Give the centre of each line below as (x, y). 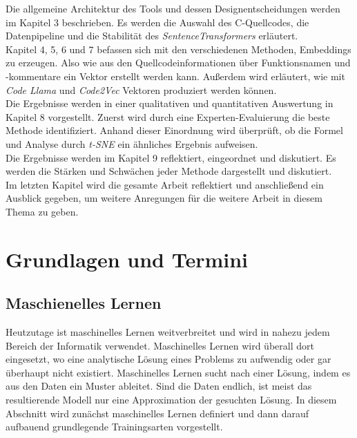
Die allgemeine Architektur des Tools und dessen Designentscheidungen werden (173, 8)
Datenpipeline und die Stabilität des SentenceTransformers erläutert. (152, 36)
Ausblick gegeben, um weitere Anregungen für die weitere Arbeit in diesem (164, 198)
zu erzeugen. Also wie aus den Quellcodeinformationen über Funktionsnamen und (178, 63)
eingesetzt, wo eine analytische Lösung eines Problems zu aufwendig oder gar (168, 359)
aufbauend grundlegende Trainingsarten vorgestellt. (114, 427)
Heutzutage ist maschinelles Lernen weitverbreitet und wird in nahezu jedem (168, 332)
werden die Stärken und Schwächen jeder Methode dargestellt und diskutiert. (169, 171)
